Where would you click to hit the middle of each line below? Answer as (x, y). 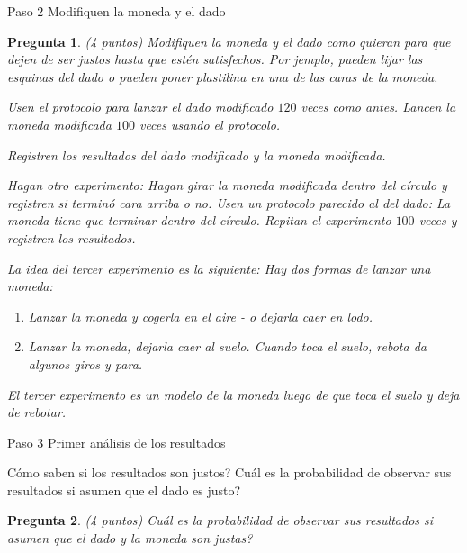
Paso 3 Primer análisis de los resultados (117, 442)
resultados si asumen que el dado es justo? (124, 490)
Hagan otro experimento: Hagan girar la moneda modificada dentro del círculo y (227, 185)
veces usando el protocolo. (210, 124)
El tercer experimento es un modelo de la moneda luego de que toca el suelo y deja (233, 394)
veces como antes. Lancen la (378, 107)
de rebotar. (37, 412)
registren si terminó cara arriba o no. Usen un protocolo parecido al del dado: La (229, 202)
